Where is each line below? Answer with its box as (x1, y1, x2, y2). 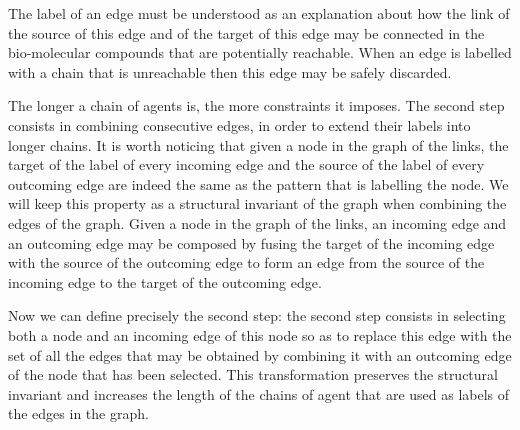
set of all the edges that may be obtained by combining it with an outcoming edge (8, 344, 512, 365)
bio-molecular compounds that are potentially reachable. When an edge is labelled (8, 42, 512, 63)
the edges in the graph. (8, 403, 149, 424)
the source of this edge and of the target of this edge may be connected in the (8, 22, 485, 43)
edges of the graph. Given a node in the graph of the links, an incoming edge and (8, 212, 507, 233)
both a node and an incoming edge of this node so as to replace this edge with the (8, 324, 512, 345)
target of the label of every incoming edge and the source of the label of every (8, 154, 485, 175)
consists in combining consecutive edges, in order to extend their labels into (8, 114, 471, 135)
